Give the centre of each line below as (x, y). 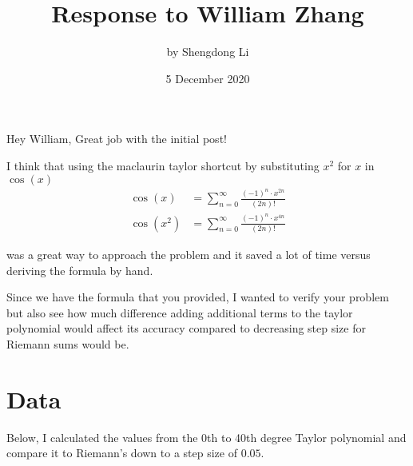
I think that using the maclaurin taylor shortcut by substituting (163, 165)
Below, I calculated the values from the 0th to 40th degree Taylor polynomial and (206, 437)
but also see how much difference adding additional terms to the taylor (180, 312)
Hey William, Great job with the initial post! (117, 139)
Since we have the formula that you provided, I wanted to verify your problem (198, 297)
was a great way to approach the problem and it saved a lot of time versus (189, 254)
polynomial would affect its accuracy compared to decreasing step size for (186, 328)
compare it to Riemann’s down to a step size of (122, 453)
